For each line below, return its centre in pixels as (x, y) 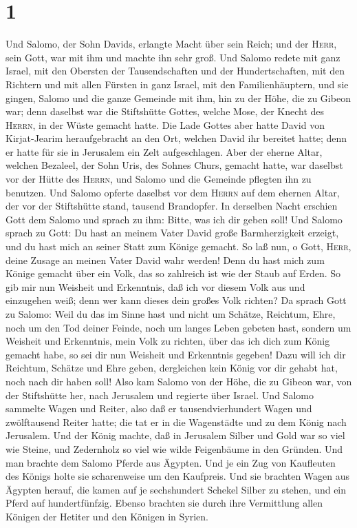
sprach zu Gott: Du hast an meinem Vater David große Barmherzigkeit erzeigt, (172, 233)
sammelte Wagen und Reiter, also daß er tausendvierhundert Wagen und (159, 408)
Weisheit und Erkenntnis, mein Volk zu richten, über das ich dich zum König (168, 341)
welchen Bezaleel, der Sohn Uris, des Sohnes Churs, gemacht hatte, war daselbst (174, 165)
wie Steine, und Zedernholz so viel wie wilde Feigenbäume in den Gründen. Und (174, 448)
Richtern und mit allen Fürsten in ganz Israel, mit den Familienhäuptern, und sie (177, 84)
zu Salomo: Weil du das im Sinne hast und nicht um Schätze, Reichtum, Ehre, (171, 314)
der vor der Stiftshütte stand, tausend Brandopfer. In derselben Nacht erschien (172, 206)
